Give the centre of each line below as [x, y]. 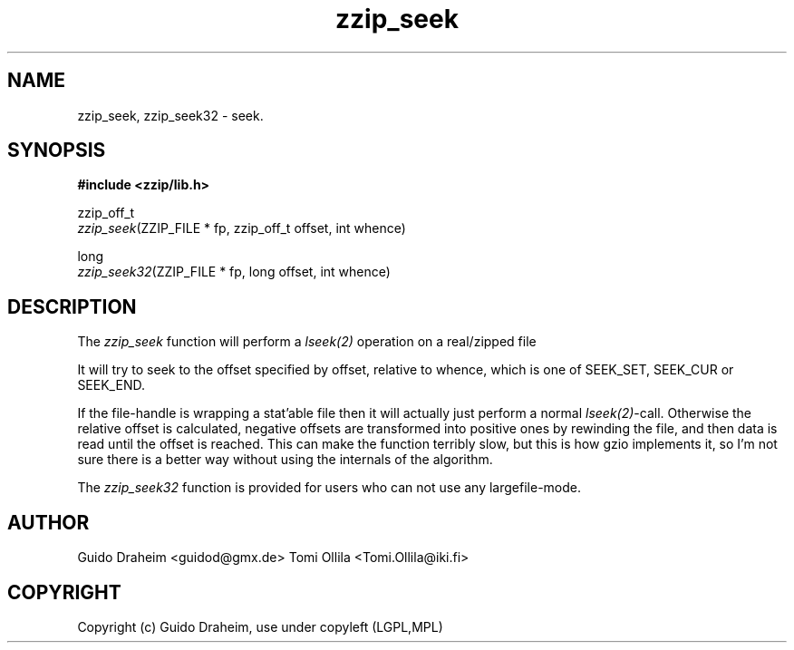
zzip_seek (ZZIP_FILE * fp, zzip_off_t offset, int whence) [242, 228]
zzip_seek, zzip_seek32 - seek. [170, 115]
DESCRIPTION [72, 306]
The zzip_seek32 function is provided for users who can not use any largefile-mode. [329, 488]
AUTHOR [48, 522]
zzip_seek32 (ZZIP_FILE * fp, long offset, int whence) [234, 272]
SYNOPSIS [57, 150]
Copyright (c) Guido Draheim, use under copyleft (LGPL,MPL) [260, 626]
